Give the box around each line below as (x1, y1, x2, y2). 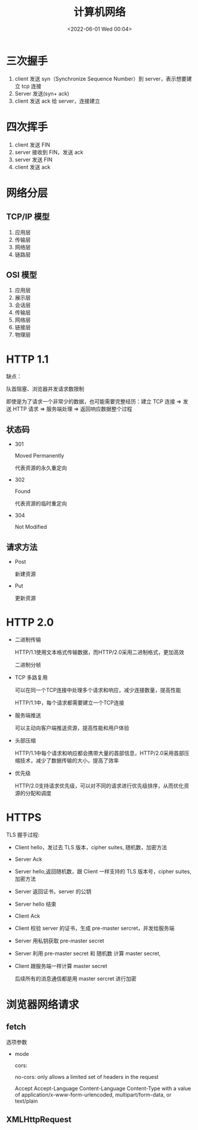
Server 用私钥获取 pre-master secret (14, 937, 105, 944)
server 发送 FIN (14, 155, 53, 163)
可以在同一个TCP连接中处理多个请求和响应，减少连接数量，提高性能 (14, 686, 181, 693)
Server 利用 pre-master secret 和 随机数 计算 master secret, (14, 950, 161, 957)
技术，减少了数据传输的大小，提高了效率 (20, 757, 119, 764)
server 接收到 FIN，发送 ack (14, 148, 84, 155)
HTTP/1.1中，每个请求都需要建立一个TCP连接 (14, 699, 124, 706)
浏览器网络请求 (6, 998, 79, 1012)
